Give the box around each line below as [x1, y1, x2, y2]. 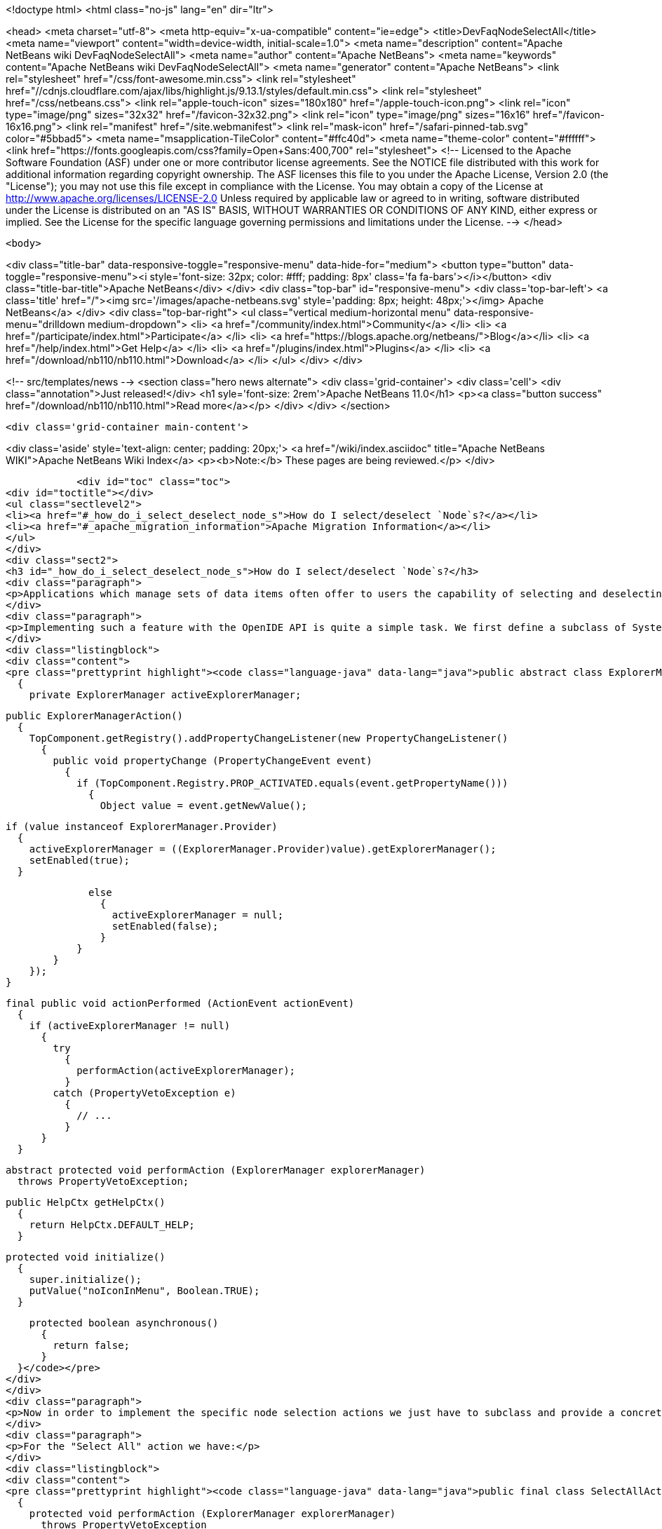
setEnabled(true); [29, 855, 130, 866]
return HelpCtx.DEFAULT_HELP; [29, 1219, 195, 1230]
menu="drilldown [6, 318, 86, 330]
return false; [53, 1340, 130, 1351]
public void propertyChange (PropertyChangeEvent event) [53, 755, 372, 766]
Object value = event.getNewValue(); [100, 800, 307, 811]
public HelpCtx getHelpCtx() [6, 1197, 165, 1208]
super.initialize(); [29, 1274, 142, 1285]
